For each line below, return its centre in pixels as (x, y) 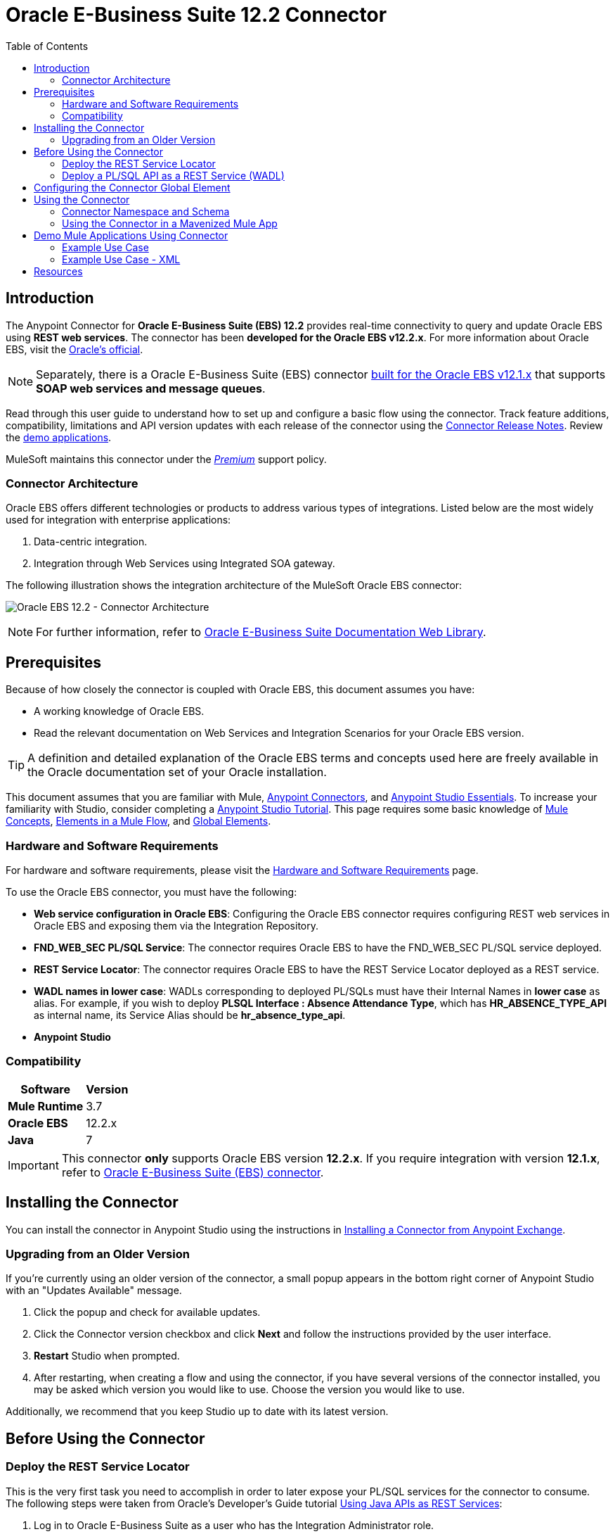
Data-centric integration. (91, 542)
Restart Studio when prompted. (107, 1356)
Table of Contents (47, 46)
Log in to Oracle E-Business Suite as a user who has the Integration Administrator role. (234, 1525)
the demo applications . (59, 437)
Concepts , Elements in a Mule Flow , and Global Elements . (138, 821)
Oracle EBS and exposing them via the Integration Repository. (176, 925)
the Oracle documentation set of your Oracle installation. (177, 772)
